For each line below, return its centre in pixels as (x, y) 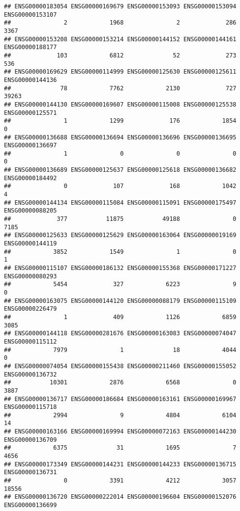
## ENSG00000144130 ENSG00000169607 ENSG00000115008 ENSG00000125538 (120, 104)
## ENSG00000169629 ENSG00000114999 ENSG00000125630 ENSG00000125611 (120, 72)
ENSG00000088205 (30, 211)
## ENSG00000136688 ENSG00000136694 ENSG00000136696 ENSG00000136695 (120, 137)
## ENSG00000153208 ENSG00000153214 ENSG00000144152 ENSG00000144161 (120, 39)
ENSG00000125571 (30, 113)
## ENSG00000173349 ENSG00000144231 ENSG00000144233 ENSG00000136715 (120, 464)
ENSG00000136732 (30, 374)
